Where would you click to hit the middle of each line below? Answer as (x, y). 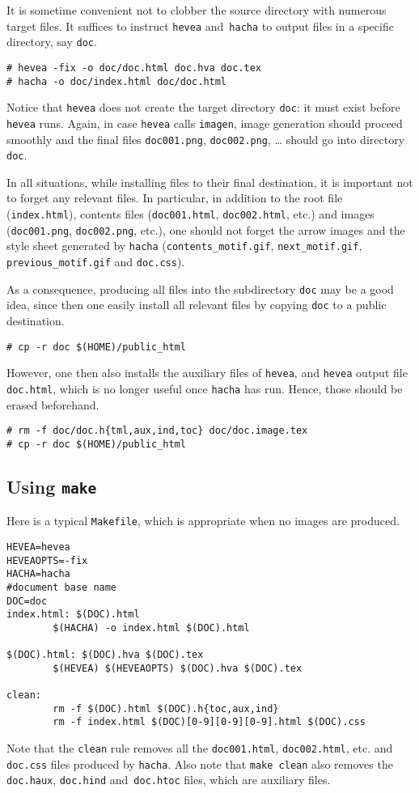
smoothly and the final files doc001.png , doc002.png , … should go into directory (206, 139)
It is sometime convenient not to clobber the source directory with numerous (197, 10)
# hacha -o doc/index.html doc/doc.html (117, 81)
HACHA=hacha (38, 574)
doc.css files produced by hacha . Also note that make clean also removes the (200, 763)
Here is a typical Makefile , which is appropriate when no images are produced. (203, 521)
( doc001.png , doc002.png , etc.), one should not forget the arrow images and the (206, 229)
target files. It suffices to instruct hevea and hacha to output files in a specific (200, 25)
